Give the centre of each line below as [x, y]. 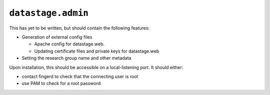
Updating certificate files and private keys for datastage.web [97, 51]
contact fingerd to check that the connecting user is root [80, 76]
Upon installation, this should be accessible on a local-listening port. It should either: [96, 67]
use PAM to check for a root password [61, 83]
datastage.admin [49, 13]
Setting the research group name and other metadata [76, 58]
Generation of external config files [57, 37]
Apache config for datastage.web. [69, 44]
